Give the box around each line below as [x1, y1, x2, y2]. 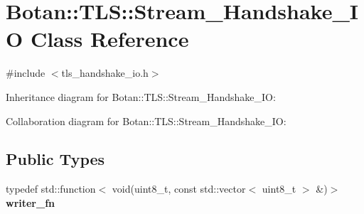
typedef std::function [6, 181, 96, 196]
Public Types [6, 148, 105, 170]
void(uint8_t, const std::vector [112, 181, 246, 196]
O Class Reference [6, 24, 189, 53]
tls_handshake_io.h [61, 65, 149, 80]
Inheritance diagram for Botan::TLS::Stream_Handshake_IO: [6, 89, 276, 104]
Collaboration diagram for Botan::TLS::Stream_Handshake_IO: [6, 113, 287, 128]
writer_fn [6, 195, 55, 210]
